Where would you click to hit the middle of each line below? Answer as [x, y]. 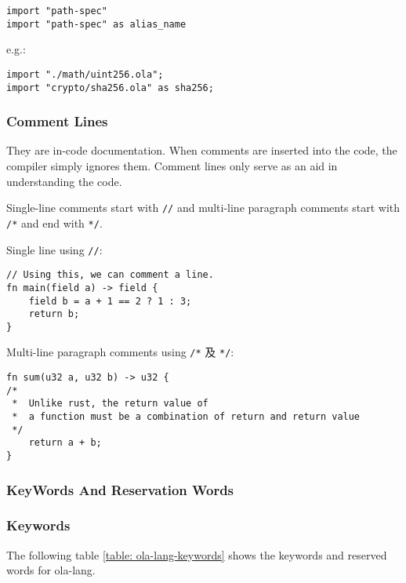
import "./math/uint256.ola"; [85, 74]
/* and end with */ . [54, 222]
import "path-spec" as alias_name [96, 24]
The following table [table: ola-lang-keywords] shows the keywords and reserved [197, 554]
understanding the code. [64, 181]
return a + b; [65, 443]
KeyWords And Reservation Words [120, 489]
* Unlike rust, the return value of [110, 404]
